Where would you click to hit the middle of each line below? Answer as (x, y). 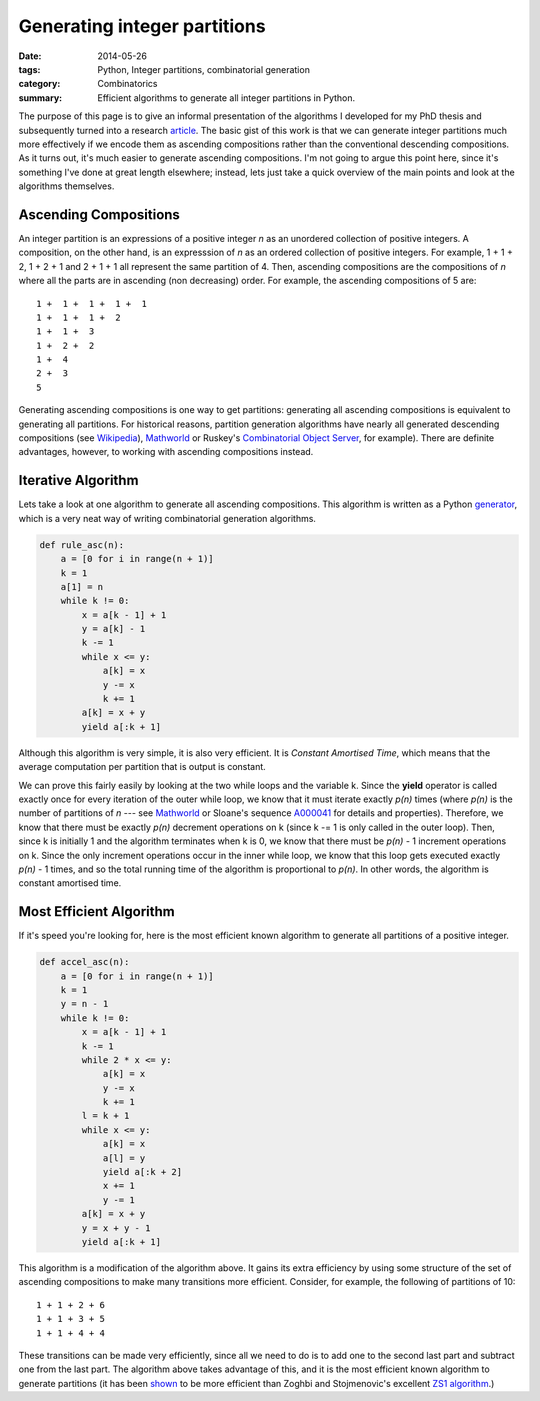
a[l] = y (124, 1158)
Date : (30, 56)
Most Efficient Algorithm (96, 911)
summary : (40, 97)
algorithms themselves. (66, 186)
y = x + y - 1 (116, 1228)
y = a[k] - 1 (113, 629)
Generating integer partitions (142, 26)
